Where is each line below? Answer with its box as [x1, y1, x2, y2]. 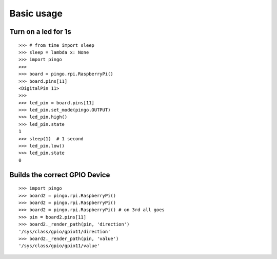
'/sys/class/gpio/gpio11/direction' [18, 229, 111, 234]
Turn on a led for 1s [9, 27, 71, 36]
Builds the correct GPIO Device [9, 170, 110, 179]
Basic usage [9, 8, 63, 19]
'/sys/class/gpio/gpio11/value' [18, 243, 100, 249]
